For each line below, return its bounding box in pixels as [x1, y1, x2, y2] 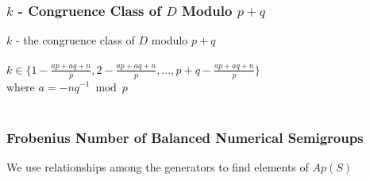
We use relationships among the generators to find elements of [6, 158, 309, 175]
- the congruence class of [15, 32, 135, 48]
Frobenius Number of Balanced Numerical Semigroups [6, 127, 364, 147]
